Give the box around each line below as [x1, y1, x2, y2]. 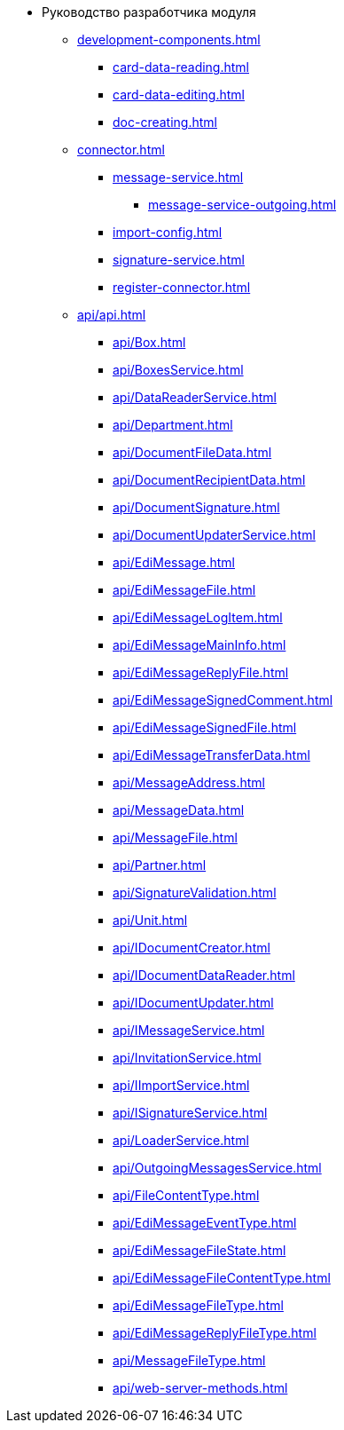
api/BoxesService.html [113, 362, 244, 377]
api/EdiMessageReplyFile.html [113, 665, 289, 680]
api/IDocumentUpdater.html [113, 995, 274, 1010]
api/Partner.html [113, 857, 207, 873]
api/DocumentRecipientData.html [113, 472, 306, 487]
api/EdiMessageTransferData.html [113, 747, 310, 762]
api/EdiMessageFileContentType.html [113, 1270, 331, 1285]
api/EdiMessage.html [113, 555, 235, 570]
